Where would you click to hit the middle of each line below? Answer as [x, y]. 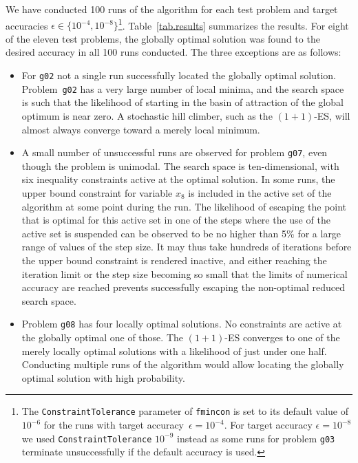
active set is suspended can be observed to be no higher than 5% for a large [181, 233]
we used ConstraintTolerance [87, 438]
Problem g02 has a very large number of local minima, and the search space [183, 88]
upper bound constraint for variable [97, 192]
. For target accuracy [268, 424]
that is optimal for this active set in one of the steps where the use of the [176, 220]
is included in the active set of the [260, 192]
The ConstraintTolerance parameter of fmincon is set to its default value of [185, 411]
